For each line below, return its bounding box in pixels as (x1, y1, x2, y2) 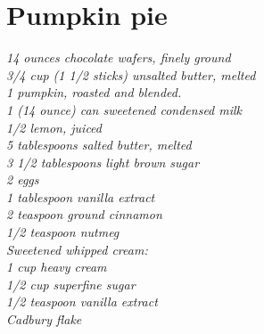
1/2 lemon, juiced (6, 118, 103, 136)
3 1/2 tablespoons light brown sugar (6, 152, 200, 171)
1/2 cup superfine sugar (6, 274, 136, 293)
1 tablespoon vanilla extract (6, 187, 155, 206)
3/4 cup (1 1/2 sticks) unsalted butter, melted (6, 65, 256, 84)
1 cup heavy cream (6, 257, 107, 276)
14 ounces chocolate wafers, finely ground (6, 48, 231, 67)
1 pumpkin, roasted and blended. (6, 83, 182, 102)
